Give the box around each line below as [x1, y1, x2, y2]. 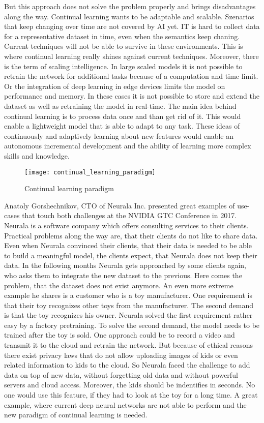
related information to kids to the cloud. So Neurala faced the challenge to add [4, 359, 250, 370]
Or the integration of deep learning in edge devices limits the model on [4, 80, 225, 91]
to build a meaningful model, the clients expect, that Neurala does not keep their [4, 250, 257, 260]
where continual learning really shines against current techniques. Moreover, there [4, 50, 259, 61]
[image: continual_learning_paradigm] [24, 168, 156, 176]
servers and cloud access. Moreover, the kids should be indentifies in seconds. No [4, 379, 255, 390]
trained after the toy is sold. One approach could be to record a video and [4, 329, 235, 340]
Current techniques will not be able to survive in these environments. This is [4, 41, 243, 51]
